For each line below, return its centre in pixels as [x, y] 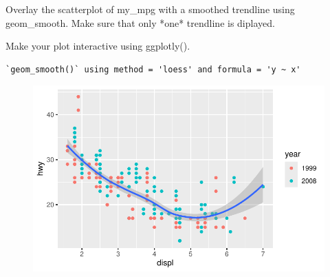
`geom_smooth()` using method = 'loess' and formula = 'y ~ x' [153, 69]
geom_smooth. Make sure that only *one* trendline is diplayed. [140, 22]
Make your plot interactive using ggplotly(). [98, 46]
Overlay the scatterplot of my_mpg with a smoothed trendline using [150, 9]
